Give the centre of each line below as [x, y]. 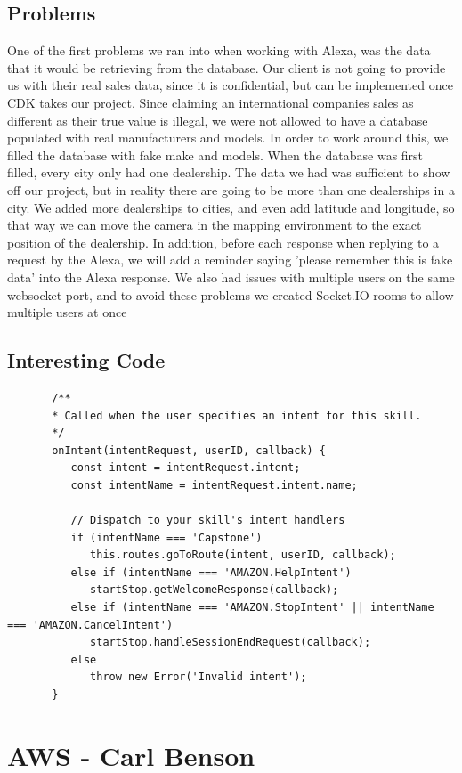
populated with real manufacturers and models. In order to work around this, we [228, 138]
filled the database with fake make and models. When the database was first [215, 155]
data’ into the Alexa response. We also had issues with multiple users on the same [231, 277]
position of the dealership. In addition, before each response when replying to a [223, 242]
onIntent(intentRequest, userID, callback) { [189, 450]
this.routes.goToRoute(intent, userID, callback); [243, 555]
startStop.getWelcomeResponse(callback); [215, 590]
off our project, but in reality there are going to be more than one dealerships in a [231, 189]
